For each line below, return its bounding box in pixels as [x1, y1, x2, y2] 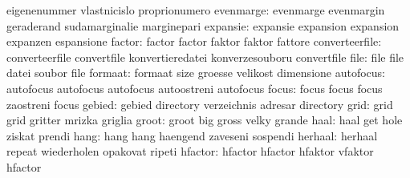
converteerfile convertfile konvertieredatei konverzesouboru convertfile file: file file [6, 48, 404, 65]
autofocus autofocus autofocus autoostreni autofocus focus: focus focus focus [6, 79, 383, 96]
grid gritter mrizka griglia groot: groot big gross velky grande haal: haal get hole [6, 111, 403, 128]
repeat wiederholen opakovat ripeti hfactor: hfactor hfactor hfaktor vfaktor [6, 143, 374, 160]
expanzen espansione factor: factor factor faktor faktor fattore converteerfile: [6, 33, 382, 50]
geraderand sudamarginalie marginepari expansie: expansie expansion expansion [6, 17, 400, 34]
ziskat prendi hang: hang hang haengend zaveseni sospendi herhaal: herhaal [6, 127, 378, 144]
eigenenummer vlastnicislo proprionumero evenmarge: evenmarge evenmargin [6, 2, 385, 18]
